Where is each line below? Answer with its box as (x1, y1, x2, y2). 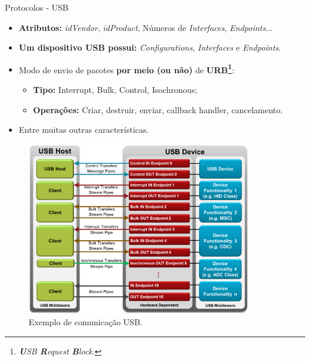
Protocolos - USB (5, 1, 69, 13)
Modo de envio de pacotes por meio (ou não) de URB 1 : (18, 61, 234, 76)
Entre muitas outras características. (18, 123, 149, 136)
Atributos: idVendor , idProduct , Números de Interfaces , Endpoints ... (18, 21, 273, 33)
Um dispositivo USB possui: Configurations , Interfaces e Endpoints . (18, 41, 281, 54)
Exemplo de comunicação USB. (29, 316, 142, 328)
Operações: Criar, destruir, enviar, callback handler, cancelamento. (33, 103, 283, 116)
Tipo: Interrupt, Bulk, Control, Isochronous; (33, 83, 197, 96)
